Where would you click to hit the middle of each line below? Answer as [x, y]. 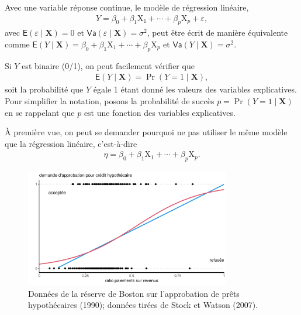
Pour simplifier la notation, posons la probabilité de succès [110, 101]
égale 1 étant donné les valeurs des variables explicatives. [195, 89]
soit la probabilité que [44, 89]
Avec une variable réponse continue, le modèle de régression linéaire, [127, 7]
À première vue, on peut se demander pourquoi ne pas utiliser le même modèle [146, 132]
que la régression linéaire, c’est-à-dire [71, 143]
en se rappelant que [40, 112]
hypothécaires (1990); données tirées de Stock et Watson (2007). [143, 305]
